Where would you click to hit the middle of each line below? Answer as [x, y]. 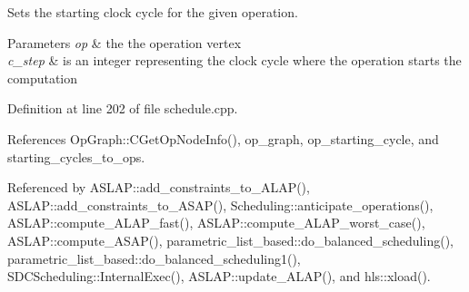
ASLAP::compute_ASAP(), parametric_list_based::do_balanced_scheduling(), [230, 240]
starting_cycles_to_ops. [76, 156]
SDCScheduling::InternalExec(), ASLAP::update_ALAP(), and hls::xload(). [219, 276]
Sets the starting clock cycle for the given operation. [153, 12]
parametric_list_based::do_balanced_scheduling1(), [154, 258]
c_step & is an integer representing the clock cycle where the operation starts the [234, 60]
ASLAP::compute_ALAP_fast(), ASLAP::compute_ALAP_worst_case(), [216, 223]
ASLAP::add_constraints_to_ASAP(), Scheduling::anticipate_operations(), [220, 204]
